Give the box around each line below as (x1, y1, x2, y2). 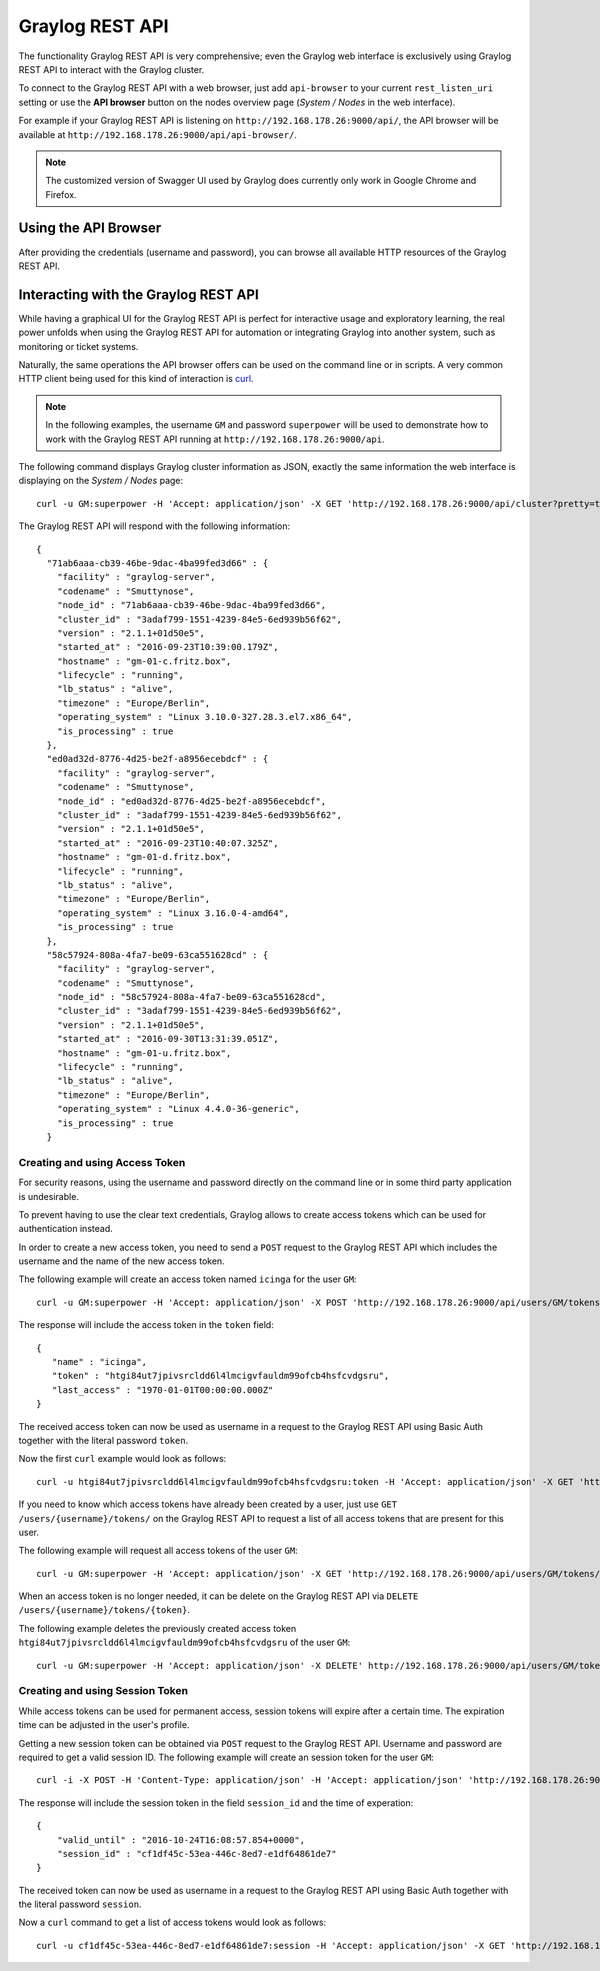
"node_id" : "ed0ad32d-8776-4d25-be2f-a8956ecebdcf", (56, 795, 327, 807)
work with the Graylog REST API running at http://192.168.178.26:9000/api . (45, 433, 385, 445)
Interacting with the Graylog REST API (18, 286, 259, 303)
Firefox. (45, 188, 77, 200)
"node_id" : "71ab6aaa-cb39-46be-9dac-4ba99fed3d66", (56, 600, 327, 611)
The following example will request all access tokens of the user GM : (18, 1545, 299, 1557)
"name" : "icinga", (51, 1356, 148, 1368)
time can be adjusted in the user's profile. (18, 1719, 190, 1731)
